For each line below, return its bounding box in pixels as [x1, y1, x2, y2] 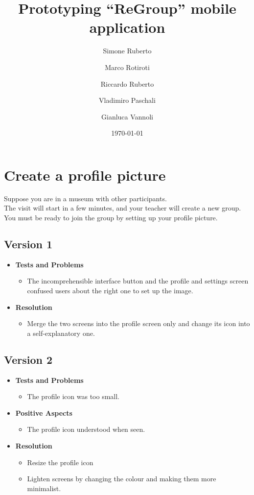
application [89, 17, 165, 37]
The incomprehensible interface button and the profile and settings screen [27, 276, 249, 286]
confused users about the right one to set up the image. [27, 285, 193, 295]
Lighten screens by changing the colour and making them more [27, 473, 216, 484]
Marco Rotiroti [105, 62, 150, 72]
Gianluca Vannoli [101, 111, 153, 121]
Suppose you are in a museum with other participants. [4, 193, 167, 203]
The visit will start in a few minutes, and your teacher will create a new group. [4, 203, 241, 213]
